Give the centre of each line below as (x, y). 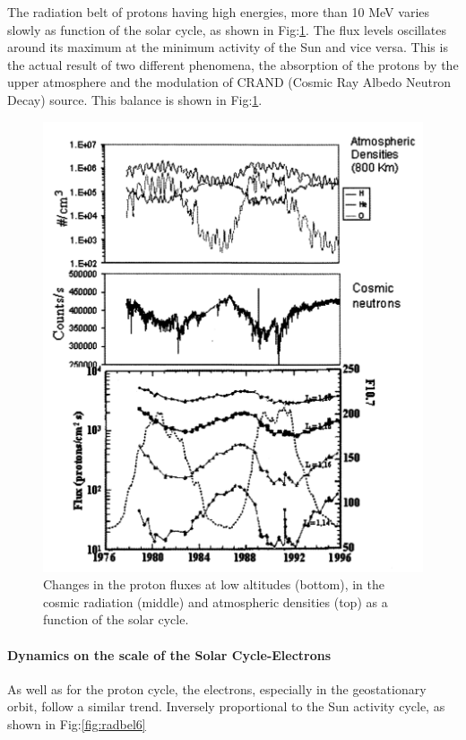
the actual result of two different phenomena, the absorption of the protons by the (233, 64)
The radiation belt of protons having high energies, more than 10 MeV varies (219, 12)
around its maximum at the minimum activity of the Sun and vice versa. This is (228, 47)
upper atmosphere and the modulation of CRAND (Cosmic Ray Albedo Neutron (229, 82)
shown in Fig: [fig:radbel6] (77, 723)
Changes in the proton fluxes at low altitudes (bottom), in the (214, 584)
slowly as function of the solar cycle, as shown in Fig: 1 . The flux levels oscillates (227, 29)
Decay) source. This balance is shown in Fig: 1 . (135, 99)
